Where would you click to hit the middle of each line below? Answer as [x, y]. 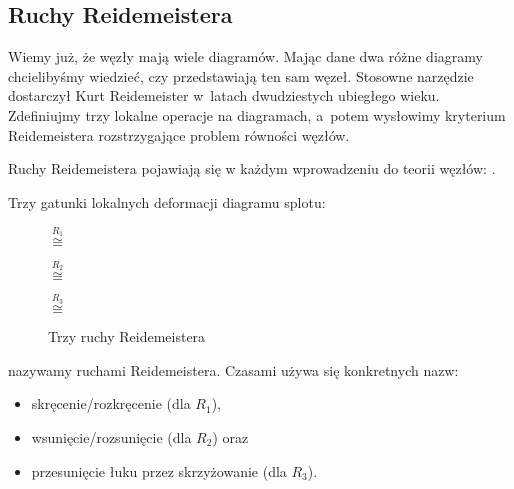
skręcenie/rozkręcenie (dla [111, 403]
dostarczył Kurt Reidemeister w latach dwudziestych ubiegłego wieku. [224, 95]
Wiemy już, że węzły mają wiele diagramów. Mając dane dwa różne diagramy [245, 56]
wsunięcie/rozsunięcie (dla [111, 437]
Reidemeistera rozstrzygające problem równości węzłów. [179, 134]
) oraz [230, 437]
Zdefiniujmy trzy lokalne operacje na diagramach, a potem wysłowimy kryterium [257, 114]
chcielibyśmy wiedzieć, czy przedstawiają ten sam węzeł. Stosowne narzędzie [241, 75]
